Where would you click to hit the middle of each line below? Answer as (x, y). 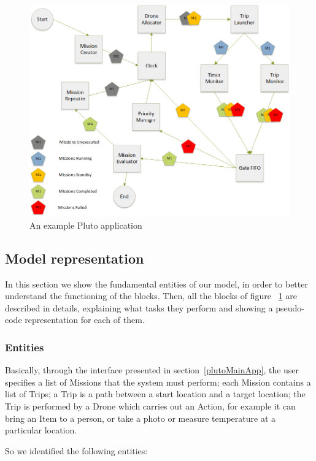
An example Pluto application (86, 225)
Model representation (75, 258)
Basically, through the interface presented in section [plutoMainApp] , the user (152, 370)
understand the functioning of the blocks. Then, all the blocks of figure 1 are (151, 296)
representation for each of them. (85, 320)
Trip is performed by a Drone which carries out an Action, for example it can (150, 406)
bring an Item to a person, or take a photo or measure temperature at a (141, 418)
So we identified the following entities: (76, 450)
